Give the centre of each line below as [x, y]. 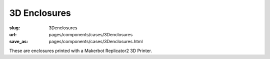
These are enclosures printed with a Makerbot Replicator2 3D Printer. [81, 51]
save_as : [19, 42]
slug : [14, 28]
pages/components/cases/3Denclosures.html [96, 42]
